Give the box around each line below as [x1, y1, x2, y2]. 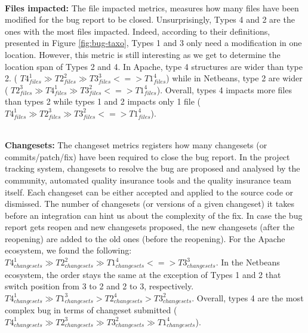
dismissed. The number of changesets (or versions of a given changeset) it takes [5, 197, 294, 210]
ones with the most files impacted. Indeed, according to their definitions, [5, 25, 270, 37]
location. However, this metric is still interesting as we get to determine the [5, 48, 281, 60]
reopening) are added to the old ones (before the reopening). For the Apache [5, 232, 285, 245]
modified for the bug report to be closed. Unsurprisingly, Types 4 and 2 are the [5, 13, 295, 26]
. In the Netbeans [215, 256, 280, 268]
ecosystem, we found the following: [5, 244, 132, 256]
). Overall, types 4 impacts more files [156, 83, 292, 96]
